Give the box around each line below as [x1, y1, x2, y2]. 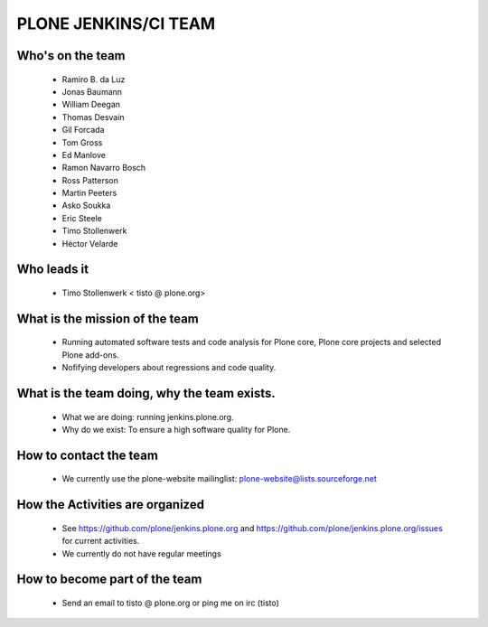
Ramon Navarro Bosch [61, 163, 146, 173]
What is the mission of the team [16, 311, 199, 326]
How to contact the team [16, 447, 158, 463]
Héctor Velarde [61, 238, 118, 248]
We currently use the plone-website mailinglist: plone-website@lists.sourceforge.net [61, 473, 377, 484]
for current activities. [61, 536, 140, 547]
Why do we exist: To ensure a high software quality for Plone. [61, 425, 291, 435]
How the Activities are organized [16, 497, 205, 512]
